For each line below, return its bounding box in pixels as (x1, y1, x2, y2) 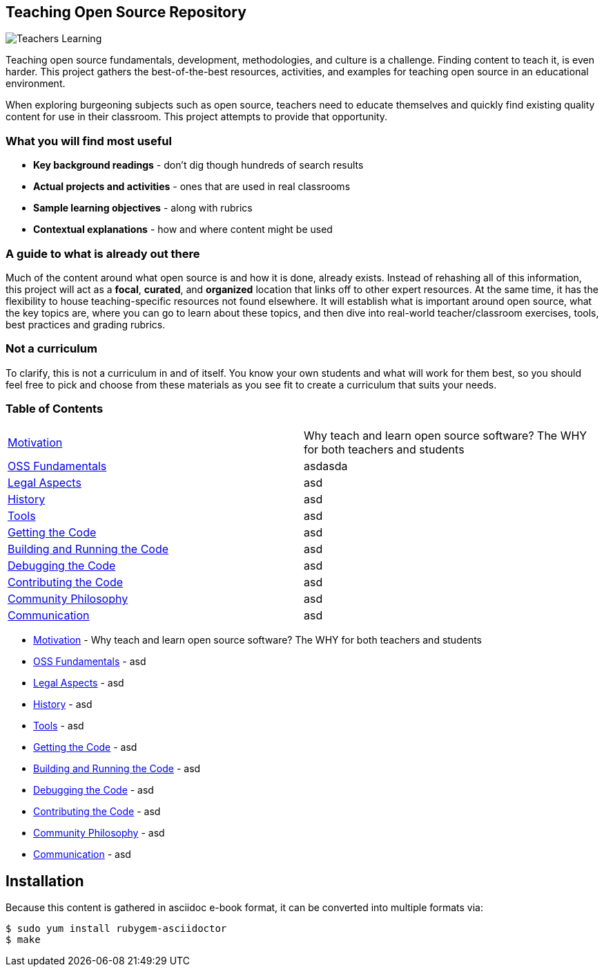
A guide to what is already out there (6, 246, 200, 261)
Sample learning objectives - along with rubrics (33, 202, 253, 214)
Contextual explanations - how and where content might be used (33, 223, 333, 236)
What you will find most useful (6, 133, 172, 148)
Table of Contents (6, 402, 104, 416)
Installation (6, 872, 84, 890)
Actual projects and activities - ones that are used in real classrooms (33, 180, 351, 193)
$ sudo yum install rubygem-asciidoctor (6, 923, 227, 935)
